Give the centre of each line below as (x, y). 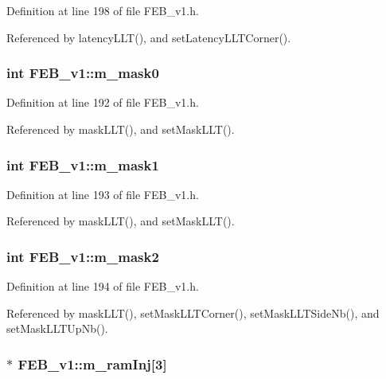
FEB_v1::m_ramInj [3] (92, 363)
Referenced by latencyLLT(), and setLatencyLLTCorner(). (149, 37)
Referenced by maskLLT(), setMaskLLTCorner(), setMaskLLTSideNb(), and (193, 313)
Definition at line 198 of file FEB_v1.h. (103, 10)
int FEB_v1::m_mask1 (83, 164)
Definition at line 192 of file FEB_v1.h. (103, 102)
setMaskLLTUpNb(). (57, 328)
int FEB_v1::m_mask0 (83, 73)
